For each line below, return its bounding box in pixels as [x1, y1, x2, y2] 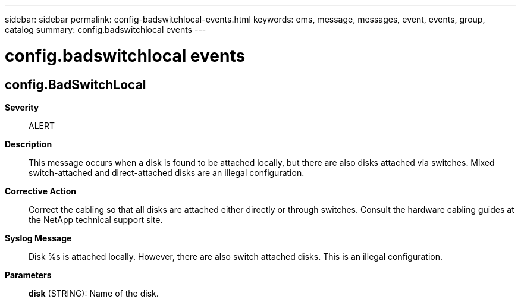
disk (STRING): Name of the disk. [29, 288, 159, 298]
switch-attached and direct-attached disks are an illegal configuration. [29, 167, 305, 178]
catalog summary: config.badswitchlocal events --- [5, 24, 206, 34]
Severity [5, 102, 39, 112]
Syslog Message [5, 232, 72, 243]
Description [5, 139, 52, 149]
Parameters [5, 269, 52, 280]
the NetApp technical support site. [29, 214, 163, 225]
